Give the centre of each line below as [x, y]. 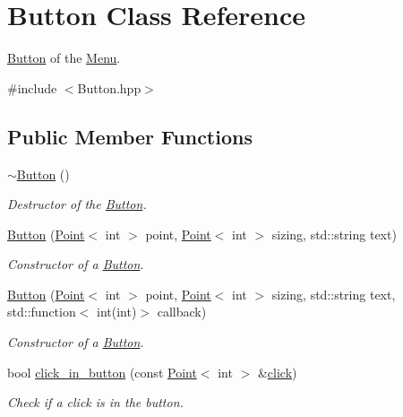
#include [32, 87]
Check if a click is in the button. [95, 402]
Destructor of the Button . [77, 204]
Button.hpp [109, 87]
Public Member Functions [130, 136]
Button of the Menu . [64, 58]
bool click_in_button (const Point [102, 372]
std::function [42, 312]
